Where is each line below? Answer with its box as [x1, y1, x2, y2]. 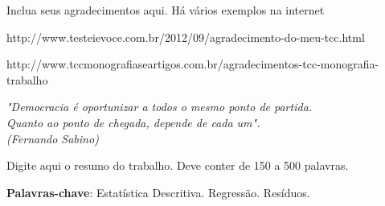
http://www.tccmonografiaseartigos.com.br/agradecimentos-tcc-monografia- [6, 56, 379, 72]
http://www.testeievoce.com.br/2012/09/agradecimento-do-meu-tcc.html [6, 28, 365, 45]
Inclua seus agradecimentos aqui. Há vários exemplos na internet [6, 2, 325, 18]
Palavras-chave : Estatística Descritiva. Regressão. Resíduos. [6, 183, 310, 200]
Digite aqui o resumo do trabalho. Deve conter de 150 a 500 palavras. [6, 157, 349, 174]
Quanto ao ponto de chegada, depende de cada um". [6, 113, 260, 130]
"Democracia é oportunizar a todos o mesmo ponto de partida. [6, 98, 313, 115]
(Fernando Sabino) [6, 130, 99, 146]
